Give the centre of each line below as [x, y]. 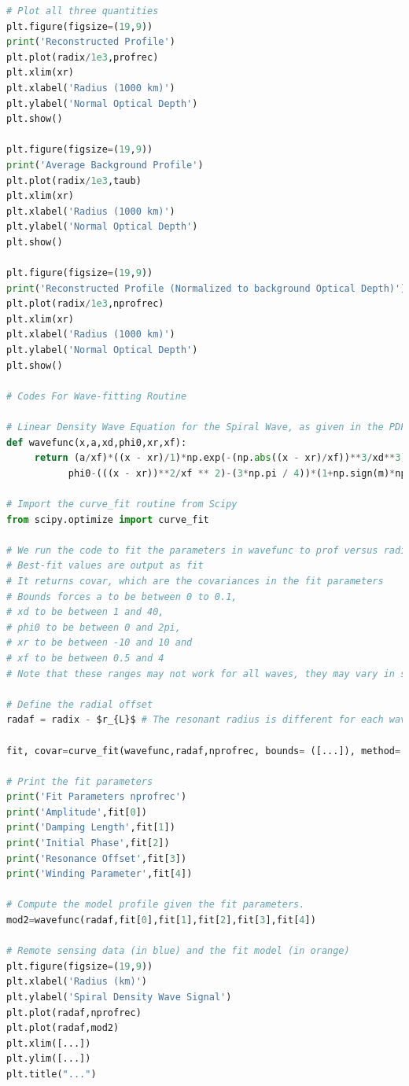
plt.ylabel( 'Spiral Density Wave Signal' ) [119, 997]
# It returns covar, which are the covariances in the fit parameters [195, 581]
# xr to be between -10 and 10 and [99, 643]
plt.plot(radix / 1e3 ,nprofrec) [85, 304]
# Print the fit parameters [80, 781]
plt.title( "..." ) [52, 1074]
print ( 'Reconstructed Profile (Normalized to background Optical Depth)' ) [206, 288]
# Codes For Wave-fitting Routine [97, 396]
